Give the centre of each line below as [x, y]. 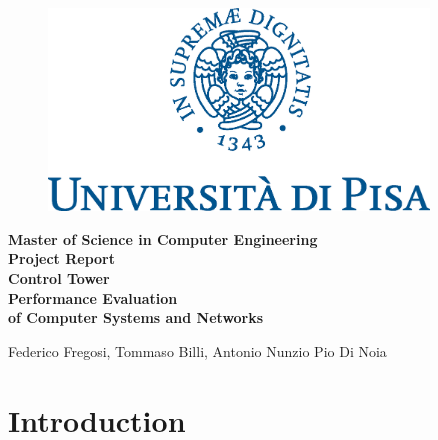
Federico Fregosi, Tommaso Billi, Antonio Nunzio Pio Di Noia [197, 350]
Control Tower [59, 278]
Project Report [62, 258]
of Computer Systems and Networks [136, 317]
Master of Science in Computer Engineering [163, 238]
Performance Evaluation [93, 297]
